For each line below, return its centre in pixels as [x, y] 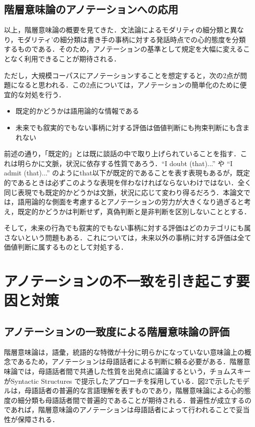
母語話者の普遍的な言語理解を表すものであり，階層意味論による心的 [134, 390]
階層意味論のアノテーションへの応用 [91, 9]
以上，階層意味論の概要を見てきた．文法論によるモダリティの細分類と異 [121, 30]
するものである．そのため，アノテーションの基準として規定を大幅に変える [124, 49]
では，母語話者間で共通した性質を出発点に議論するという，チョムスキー [134, 371]
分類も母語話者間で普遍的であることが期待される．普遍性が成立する [134, 400]
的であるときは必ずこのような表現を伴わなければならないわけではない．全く [128, 182]
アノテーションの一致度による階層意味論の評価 [117, 331]
